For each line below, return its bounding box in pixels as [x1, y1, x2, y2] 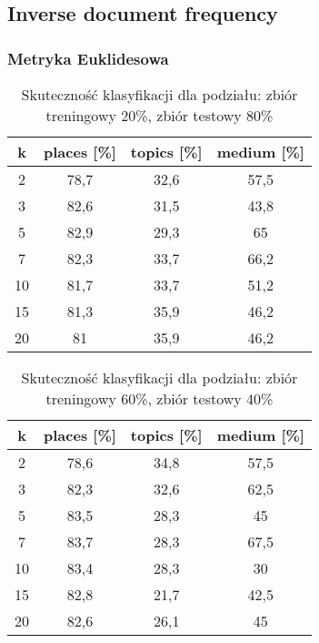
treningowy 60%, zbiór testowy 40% [45, 388, 274, 409]
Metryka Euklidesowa [7, 46, 169, 69]
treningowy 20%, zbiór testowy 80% [45, 105, 274, 126]
